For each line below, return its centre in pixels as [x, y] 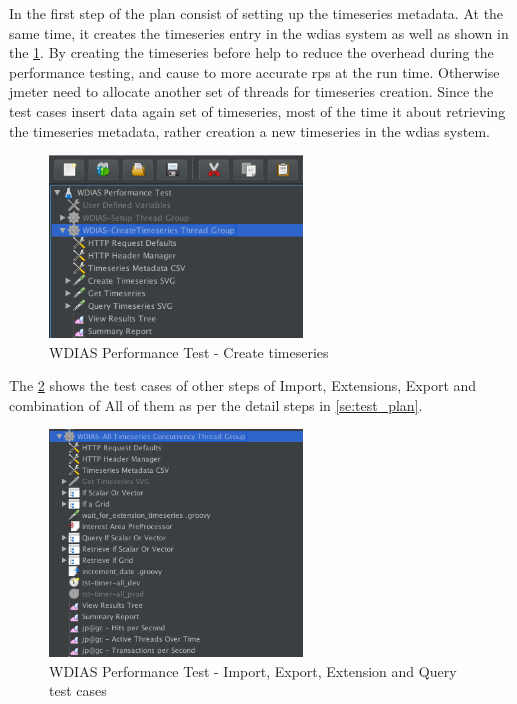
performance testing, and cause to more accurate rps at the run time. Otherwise [254, 71]
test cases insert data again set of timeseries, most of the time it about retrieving [257, 110]
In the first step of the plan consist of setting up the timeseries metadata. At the [256, 13]
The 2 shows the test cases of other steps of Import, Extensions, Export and [243, 385]
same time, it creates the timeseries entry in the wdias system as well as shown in [259, 32]
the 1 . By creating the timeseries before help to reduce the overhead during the [251, 52]
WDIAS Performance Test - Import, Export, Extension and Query [253, 670]
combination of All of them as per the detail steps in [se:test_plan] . [216, 404]
